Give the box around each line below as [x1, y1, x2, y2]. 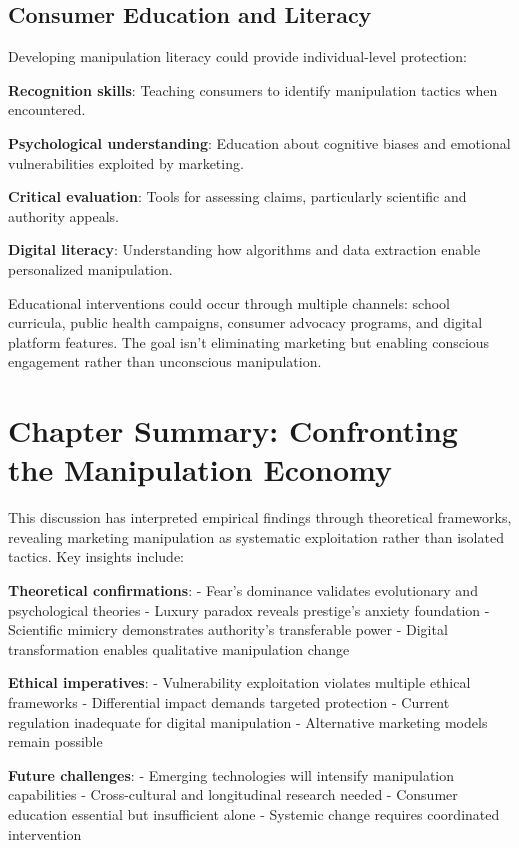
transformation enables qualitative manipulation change [8, 638, 350, 659]
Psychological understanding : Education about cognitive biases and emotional [8, 132, 511, 153]
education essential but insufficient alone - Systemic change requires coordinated [8, 803, 500, 824]
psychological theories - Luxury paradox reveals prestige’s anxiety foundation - [8, 599, 490, 620]
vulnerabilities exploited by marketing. [8, 152, 244, 173]
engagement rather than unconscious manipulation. [8, 351, 322, 372]
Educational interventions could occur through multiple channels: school [8, 292, 450, 313]
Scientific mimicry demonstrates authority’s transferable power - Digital [8, 619, 448, 640]
